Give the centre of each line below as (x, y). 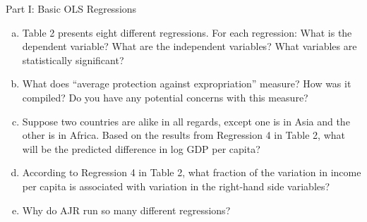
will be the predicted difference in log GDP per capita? (141, 148)
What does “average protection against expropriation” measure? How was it (187, 84)
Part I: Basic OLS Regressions (71, 8)
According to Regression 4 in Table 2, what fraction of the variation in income (192, 172)
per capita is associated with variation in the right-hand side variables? (176, 186)
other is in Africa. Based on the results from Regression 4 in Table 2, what (183, 135)
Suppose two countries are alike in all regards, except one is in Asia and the (186, 121)
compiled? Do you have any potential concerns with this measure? (165, 97)
